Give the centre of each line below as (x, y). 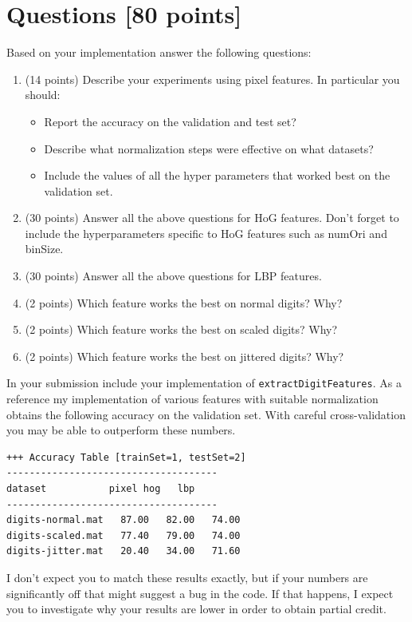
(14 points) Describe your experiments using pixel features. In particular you (212, 79)
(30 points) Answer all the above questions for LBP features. (173, 276)
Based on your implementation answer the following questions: (159, 52)
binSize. (44, 249)
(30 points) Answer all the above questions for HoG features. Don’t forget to (212, 218)
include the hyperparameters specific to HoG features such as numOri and (206, 233)
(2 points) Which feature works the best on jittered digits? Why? (184, 356)
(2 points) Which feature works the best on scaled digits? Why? (181, 329)
